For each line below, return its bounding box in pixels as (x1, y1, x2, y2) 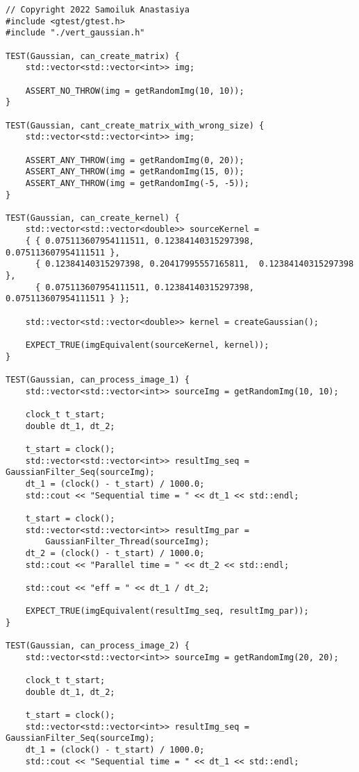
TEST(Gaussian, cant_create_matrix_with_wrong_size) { (6, 120, 265, 131)
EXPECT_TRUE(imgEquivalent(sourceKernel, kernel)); (25, 340, 269, 351)
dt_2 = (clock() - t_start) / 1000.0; (25, 548, 205, 558)
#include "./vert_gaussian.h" (6, 28, 145, 38)
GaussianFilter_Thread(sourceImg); (45, 537, 210, 547)
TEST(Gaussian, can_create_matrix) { (6, 51, 180, 61)
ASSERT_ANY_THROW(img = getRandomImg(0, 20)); (25, 155, 244, 165)
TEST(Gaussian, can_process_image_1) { (6, 375, 190, 385)
